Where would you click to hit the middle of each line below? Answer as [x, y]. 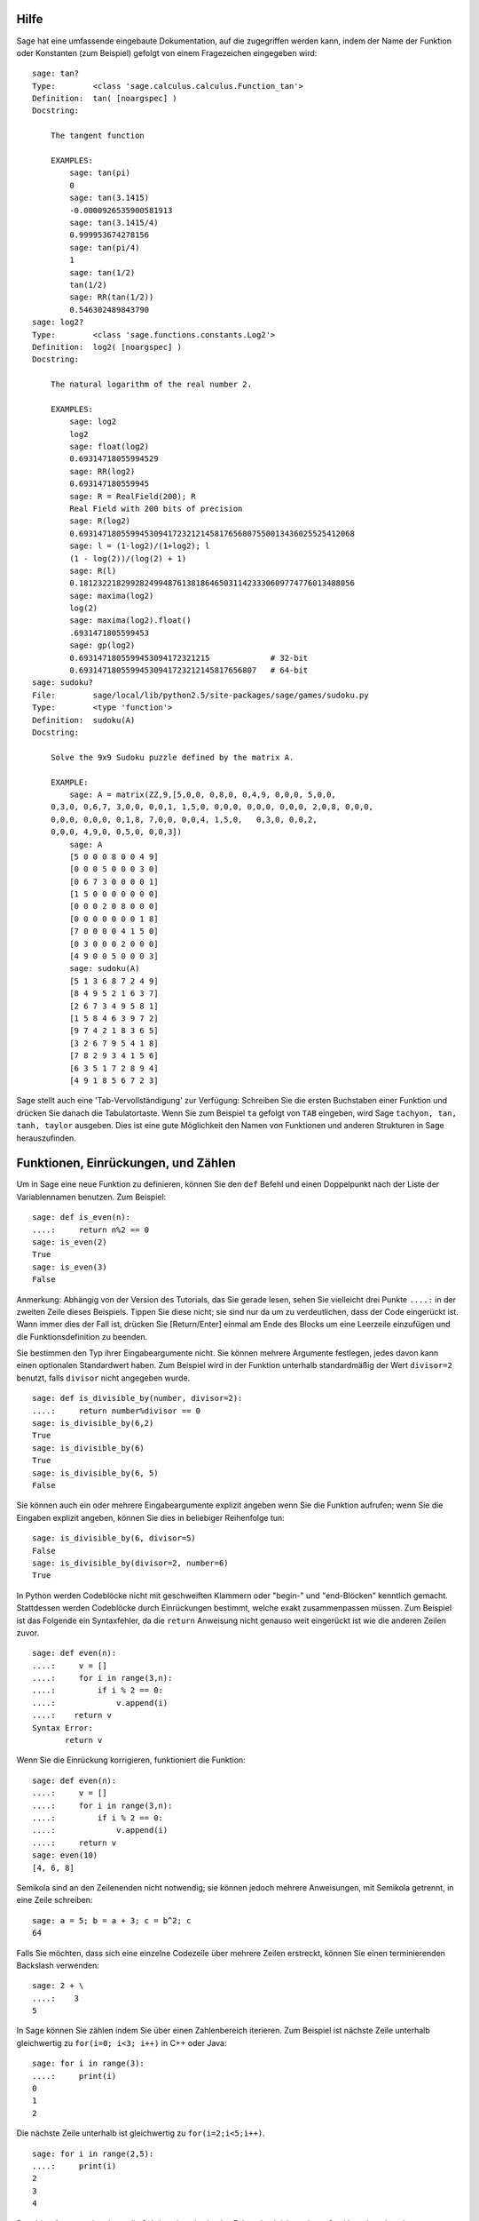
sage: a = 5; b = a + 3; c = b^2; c [112, 1920]
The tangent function [98, 136]
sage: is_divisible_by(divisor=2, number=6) [131, 1563]
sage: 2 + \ [58, 1986]
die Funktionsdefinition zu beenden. [82, 1336]
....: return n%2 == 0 [91, 1230]
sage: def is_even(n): [82, 1218]
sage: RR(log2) [102, 471]
